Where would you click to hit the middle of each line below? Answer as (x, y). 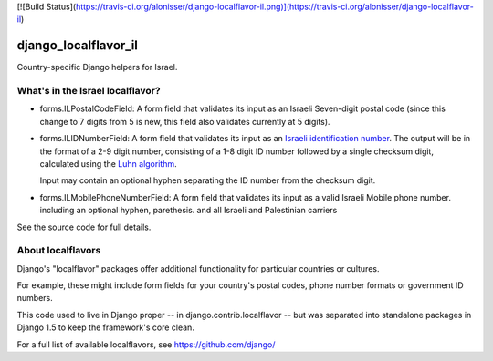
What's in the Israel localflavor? (89, 91)
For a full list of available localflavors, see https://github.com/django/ (146, 344)
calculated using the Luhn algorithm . (108, 164)
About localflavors (59, 251)
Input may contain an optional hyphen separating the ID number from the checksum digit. (208, 180)
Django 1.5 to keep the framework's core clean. (106, 327)
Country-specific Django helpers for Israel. (97, 67)
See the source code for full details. (84, 227)
